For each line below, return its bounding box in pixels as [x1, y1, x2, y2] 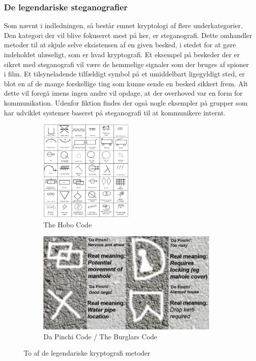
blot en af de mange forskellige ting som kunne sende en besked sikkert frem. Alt [4, 78, 248, 88]
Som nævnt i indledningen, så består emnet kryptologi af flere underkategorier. [4, 20, 243, 31]
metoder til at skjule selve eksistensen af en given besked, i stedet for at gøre [4, 39, 236, 50]
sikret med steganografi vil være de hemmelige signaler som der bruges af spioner [4, 59, 249, 69]
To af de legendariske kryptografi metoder [24, 348, 150, 358]
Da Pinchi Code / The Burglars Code [43, 331, 157, 341]
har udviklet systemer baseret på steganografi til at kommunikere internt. [4, 107, 226, 117]
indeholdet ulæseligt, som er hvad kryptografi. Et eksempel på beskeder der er [4, 49, 240, 59]
